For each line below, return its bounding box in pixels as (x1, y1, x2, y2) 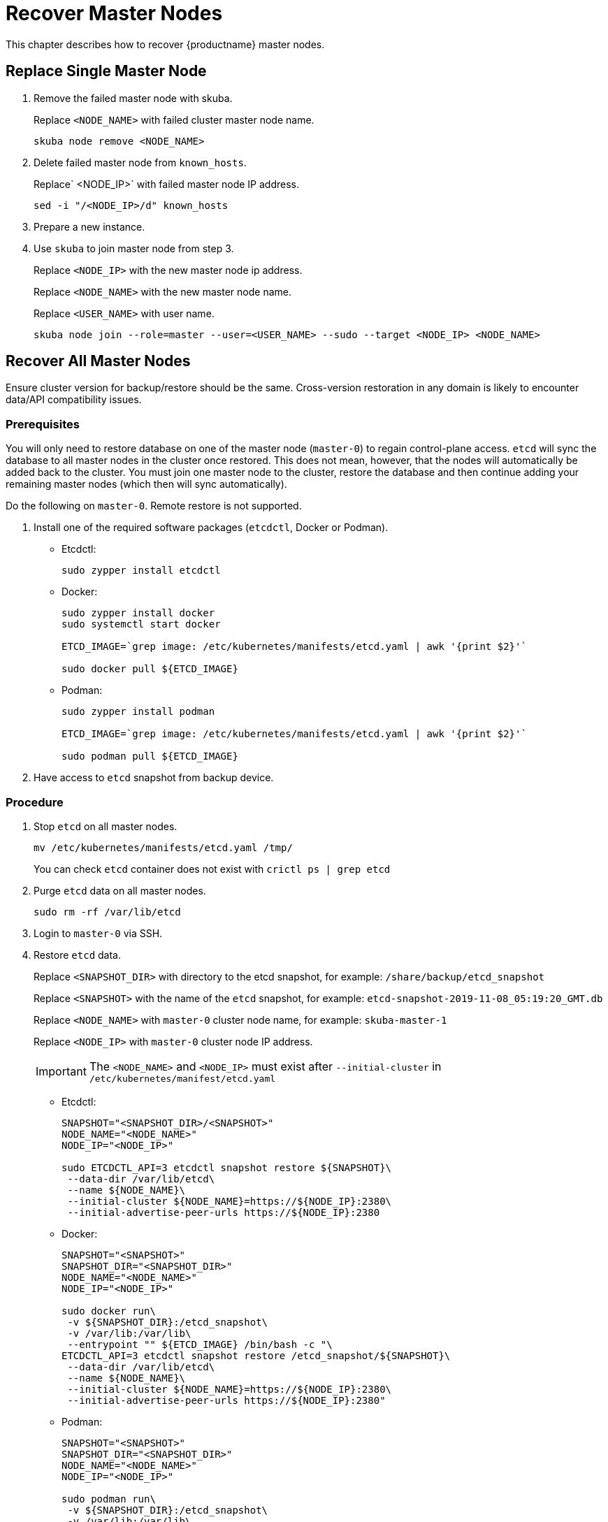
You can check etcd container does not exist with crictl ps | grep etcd (34, 862, 391, 875)
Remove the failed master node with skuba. (34, 92, 233, 104)
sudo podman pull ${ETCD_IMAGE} (61, 751, 238, 762)
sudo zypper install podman (61, 706, 215, 718)
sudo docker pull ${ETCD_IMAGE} (61, 663, 238, 675)
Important (36, 1064, 87, 1079)
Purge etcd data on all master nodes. (34, 884, 206, 897)
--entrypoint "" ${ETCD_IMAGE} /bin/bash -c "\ (67, 1338, 333, 1350)
